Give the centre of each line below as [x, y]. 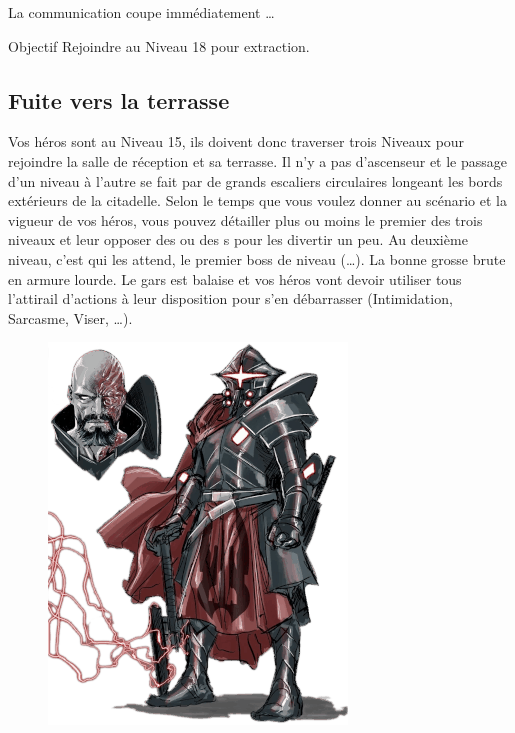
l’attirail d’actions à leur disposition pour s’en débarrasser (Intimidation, [230, 298]
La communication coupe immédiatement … [141, 12]
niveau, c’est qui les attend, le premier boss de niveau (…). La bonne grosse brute [257, 258]
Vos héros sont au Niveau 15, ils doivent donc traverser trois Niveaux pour [236, 141]
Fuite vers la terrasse [119, 99]
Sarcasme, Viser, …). [70, 317]
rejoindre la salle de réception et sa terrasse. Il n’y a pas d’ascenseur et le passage [258, 160]
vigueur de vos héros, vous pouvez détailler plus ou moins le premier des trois [245, 219]
